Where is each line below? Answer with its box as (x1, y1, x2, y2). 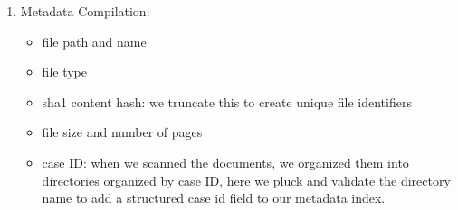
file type (42, 62, 87, 81)
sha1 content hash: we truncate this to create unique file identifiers (42, 92, 412, 111)
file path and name (42, 32, 147, 50)
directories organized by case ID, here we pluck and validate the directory (42, 170, 451, 189)
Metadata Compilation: (20, 2, 150, 20)
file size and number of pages (42, 123, 203, 142)
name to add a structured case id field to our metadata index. (42, 188, 386, 207)
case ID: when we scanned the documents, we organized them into (42, 152, 409, 171)
